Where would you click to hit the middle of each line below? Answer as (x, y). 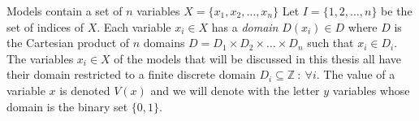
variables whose (371, 90)
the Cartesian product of (68, 43)
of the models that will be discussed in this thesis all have (257, 58)
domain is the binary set (67, 106)
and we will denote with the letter (235, 90)
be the (397, 11)
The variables (40, 58)
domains (164, 43)
